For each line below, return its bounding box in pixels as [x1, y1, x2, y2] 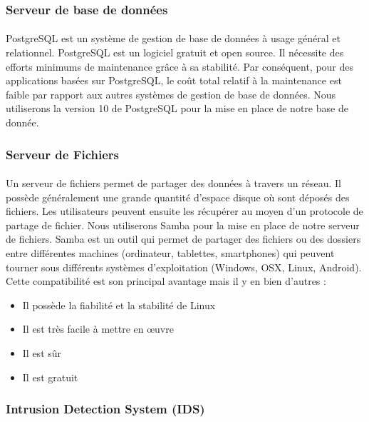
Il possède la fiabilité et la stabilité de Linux [22, 297, 216, 312]
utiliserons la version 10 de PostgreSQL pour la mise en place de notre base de [6, 101, 348, 116]
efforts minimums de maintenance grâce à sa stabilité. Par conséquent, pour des [6, 59, 354, 74]
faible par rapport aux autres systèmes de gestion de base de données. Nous [6, 86, 336, 101]
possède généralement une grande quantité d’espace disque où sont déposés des [6, 189, 350, 204]
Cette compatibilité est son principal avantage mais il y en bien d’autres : [6, 273, 326, 288]
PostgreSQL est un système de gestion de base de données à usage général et [6, 31, 341, 46]
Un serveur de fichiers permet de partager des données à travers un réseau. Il [6, 176, 341, 191]
